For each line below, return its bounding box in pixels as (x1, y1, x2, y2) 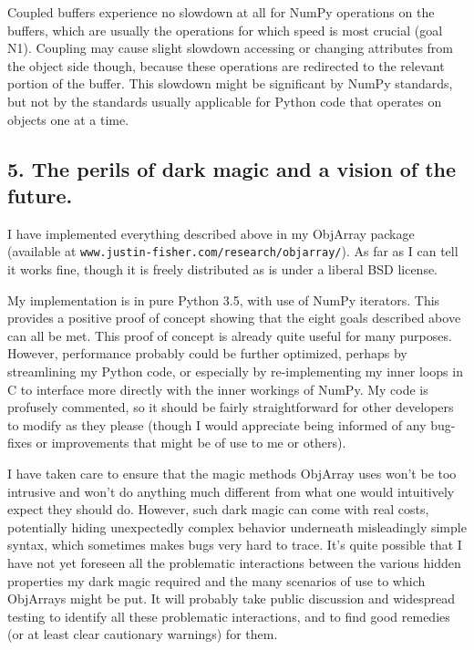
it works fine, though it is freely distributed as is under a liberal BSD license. (7, 260, 438, 278)
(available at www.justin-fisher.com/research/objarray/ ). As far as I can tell (7, 242, 459, 261)
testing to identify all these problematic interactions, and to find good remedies (7, 606, 450, 625)
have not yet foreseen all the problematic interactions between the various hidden (7, 552, 461, 572)
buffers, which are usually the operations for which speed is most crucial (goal (7, 20, 443, 39)
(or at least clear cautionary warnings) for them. (7, 624, 278, 644)
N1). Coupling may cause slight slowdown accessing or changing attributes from (7, 38, 454, 57)
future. (7, 181, 73, 209)
